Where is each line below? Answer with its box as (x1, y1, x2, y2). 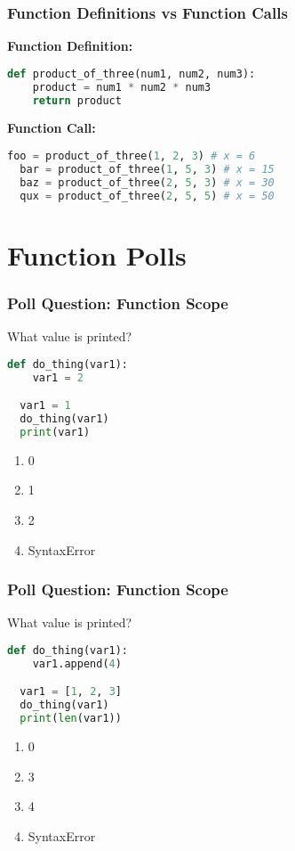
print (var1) (20, 425, 91, 438)
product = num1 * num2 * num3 (32, 80, 211, 94)
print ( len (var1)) (20, 712, 122, 725)
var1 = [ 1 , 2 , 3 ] (20, 685, 122, 699)
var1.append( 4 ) (32, 657, 122, 670)
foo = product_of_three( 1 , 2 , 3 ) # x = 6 (7, 150, 256, 163)
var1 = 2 (32, 371, 84, 384)
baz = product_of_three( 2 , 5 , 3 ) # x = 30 (20, 176, 275, 189)
